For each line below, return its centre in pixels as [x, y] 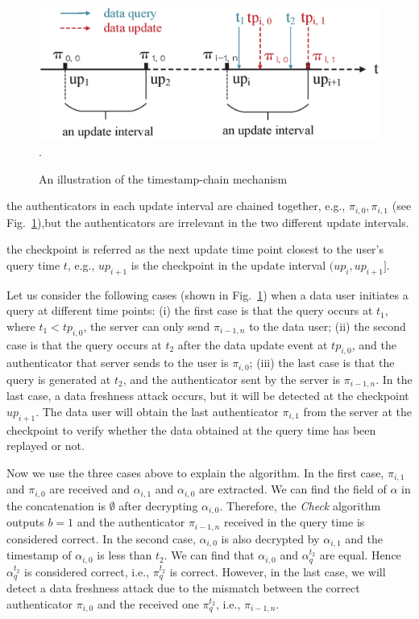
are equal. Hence [360, 555]
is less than [124, 555]
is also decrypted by [270, 538]
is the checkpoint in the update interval [228, 264]
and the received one [148, 603]
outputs [25, 522]
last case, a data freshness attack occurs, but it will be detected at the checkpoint [208, 396]
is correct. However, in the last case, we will [278, 571]
